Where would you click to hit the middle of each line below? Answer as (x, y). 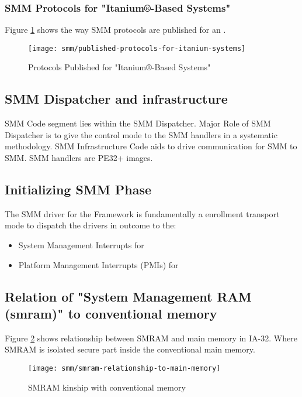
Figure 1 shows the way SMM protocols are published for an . (115, 30)
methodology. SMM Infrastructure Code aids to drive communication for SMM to (151, 146)
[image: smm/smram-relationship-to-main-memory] (124, 368)
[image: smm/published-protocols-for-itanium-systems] (137, 48)
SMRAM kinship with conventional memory (107, 387)
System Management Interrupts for (81, 245)
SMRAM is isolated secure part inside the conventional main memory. (130, 349)
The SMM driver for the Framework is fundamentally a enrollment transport (142, 213)
